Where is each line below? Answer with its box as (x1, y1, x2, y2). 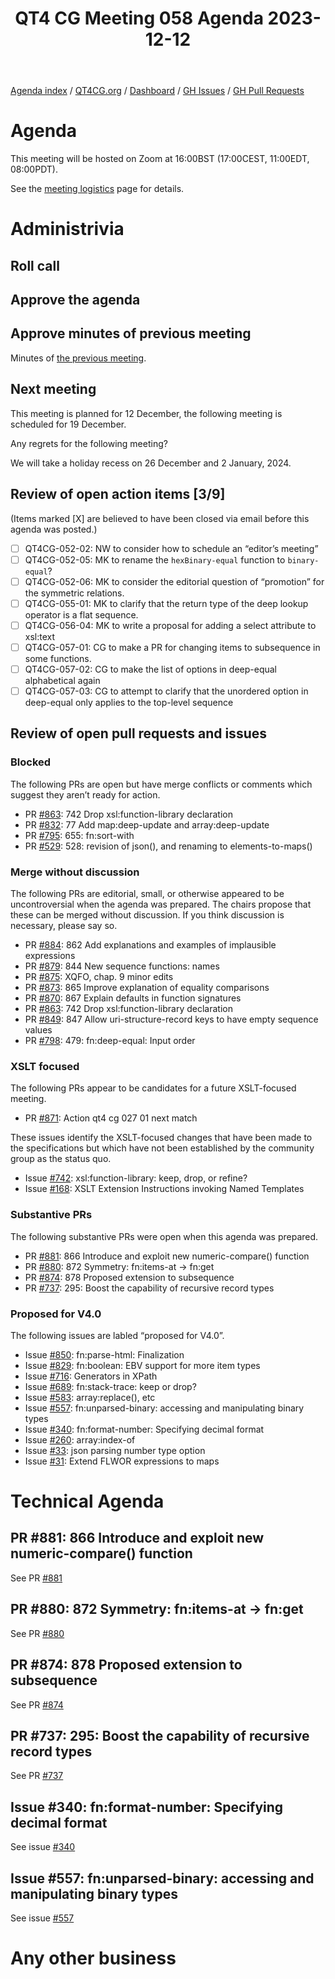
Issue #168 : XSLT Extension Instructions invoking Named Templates (24, 1183, 305, 1195)
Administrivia (10, 218, 125, 241)
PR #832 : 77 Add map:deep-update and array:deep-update (24, 818, 270, 831)
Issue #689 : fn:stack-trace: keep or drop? (24, 1380, 197, 1392)
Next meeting (10, 381, 97, 398)
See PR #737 (10, 1770, 64, 1782)
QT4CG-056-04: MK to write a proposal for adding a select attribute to (24, 619, 317, 631)
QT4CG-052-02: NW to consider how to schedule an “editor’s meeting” (24, 542, 319, 554)
